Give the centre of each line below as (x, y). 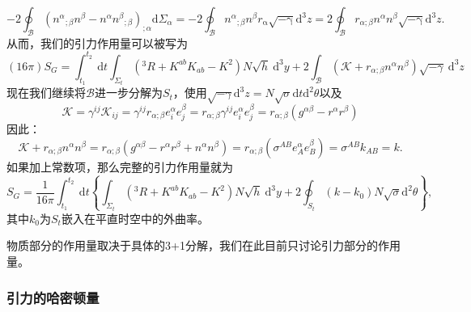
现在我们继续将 (46, 93)
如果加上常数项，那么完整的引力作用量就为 (120, 166)
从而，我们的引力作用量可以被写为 (97, 42)
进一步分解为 (128, 93)
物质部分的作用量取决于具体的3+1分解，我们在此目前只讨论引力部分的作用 (204, 245)
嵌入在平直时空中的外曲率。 (135, 218)
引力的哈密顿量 (53, 297)
